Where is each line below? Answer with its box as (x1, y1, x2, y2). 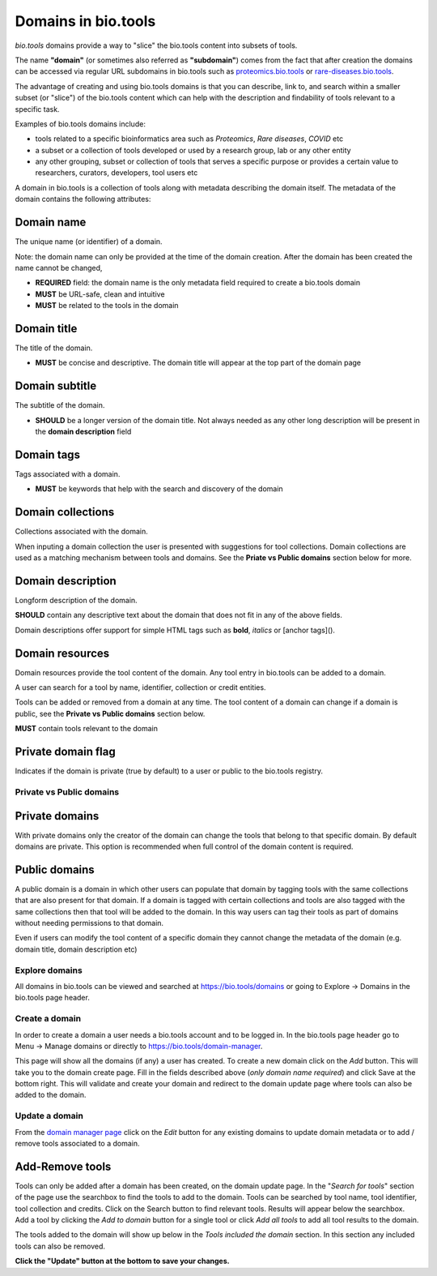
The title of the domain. (15, 343, 93, 353)
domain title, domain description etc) (15, 944, 138, 954)
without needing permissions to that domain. (15, 918, 164, 928)
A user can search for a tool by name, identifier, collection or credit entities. (15, 683, 266, 692)
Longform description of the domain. (15, 595, 138, 605)
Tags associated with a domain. (15, 469, 121, 478)
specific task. (15, 104, 60, 113)
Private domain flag (15, 745, 117, 759)
